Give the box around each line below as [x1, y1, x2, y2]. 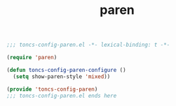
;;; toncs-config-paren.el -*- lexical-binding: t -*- [6, 41, 170, 49]
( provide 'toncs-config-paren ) [6, 86, 98, 93]
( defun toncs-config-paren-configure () [6, 66, 127, 73]
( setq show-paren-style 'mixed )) [13, 73, 111, 80]
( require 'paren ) [6, 54, 57, 61]
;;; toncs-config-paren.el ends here [6, 92, 117, 99]
